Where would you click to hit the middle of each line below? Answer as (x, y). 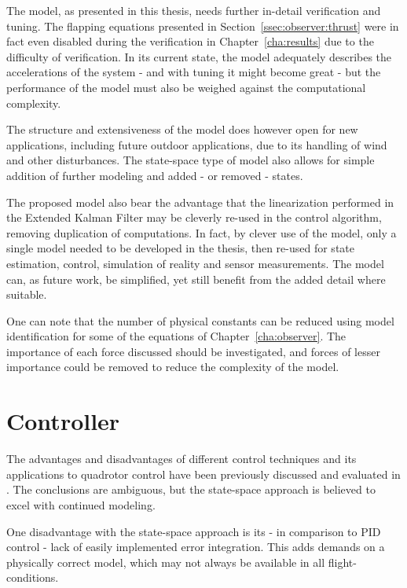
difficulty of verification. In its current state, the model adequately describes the (199, 56)
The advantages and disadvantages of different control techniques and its (181, 459)
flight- (342, 562)
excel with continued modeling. (81, 504)
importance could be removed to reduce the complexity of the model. (173, 367)
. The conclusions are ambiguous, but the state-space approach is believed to (191, 489)
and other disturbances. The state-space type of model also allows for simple (191, 160)
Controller (63, 421)
